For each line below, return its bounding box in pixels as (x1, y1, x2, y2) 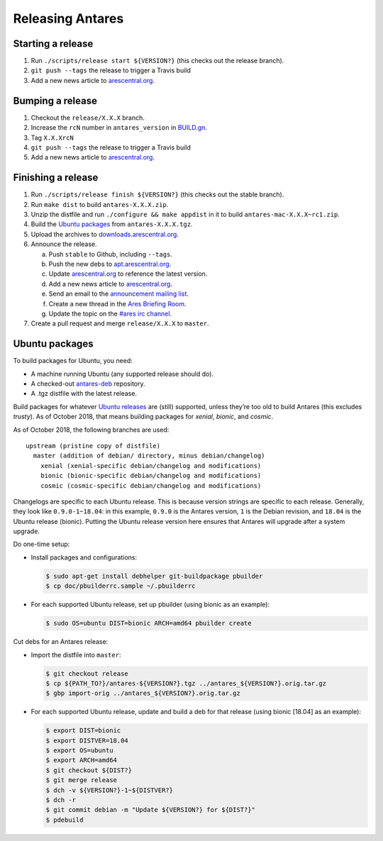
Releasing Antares (13, 11, 124, 26)
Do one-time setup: (13, 540, 70, 549)
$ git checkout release (45, 669, 129, 677)
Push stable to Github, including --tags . (48, 250, 173, 258)
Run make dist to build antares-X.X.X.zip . (30, 200, 169, 208)
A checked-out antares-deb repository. (30, 379, 145, 388)
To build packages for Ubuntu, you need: (13, 357, 133, 365)
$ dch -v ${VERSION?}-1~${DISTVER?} (45, 786, 174, 794)
